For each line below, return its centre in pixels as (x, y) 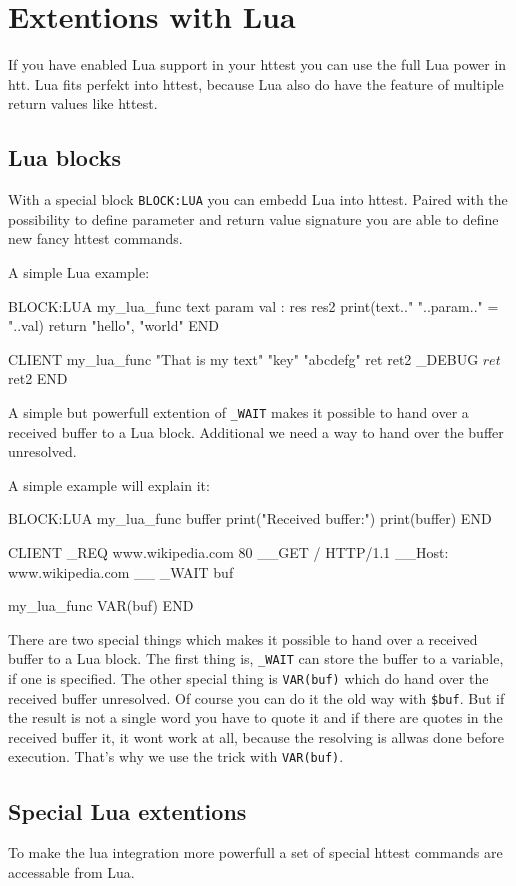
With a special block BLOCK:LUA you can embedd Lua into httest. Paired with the (258, 199)
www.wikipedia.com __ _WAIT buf (121, 571)
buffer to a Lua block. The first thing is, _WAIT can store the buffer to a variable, (256, 658)
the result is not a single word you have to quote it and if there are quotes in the (255, 717)
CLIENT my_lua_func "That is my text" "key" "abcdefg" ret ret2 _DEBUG (243, 358)
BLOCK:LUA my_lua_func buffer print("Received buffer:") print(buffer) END (250, 518)
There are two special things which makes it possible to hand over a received (243, 638)
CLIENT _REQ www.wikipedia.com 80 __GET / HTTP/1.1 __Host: (228, 551)
